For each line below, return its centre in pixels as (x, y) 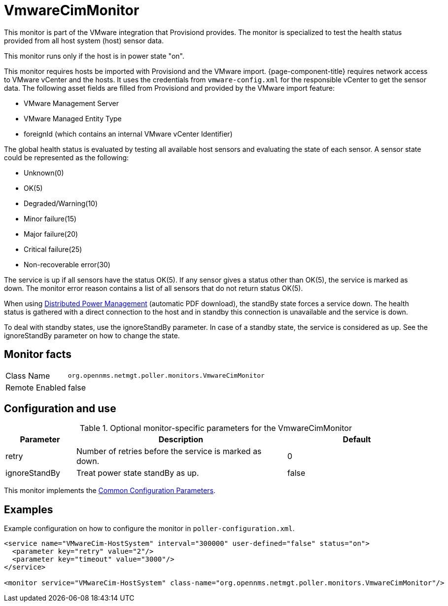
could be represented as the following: (67, 157)
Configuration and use (60, 409)
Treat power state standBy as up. (138, 473)
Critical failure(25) (53, 249)
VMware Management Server (71, 103)
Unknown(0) (44, 173)
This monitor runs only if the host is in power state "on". (94, 56)
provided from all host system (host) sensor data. (84, 40)
